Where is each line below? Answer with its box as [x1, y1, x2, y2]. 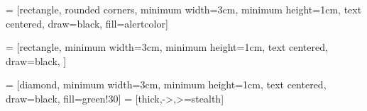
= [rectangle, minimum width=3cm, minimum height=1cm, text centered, [6, 40, 328, 54]
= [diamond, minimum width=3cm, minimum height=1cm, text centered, [6, 77, 327, 92]
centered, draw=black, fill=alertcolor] [6, 16, 168, 30]
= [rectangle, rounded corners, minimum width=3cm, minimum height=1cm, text [6, 2, 362, 16]
